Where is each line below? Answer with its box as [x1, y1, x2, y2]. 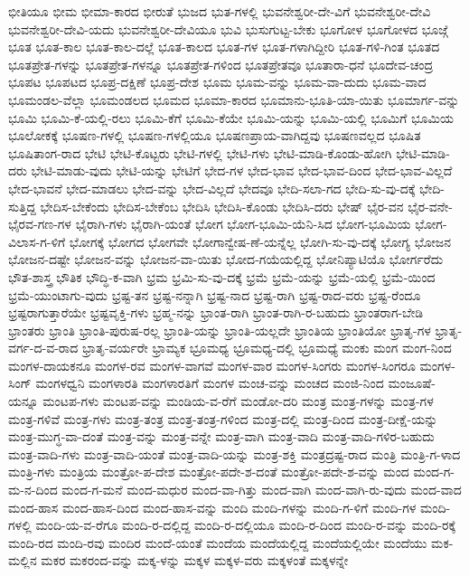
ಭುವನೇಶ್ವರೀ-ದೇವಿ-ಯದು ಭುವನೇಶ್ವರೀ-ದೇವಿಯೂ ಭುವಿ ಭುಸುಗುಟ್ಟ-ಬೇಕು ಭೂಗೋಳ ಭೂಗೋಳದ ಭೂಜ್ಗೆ [8, 19, 448, 38]
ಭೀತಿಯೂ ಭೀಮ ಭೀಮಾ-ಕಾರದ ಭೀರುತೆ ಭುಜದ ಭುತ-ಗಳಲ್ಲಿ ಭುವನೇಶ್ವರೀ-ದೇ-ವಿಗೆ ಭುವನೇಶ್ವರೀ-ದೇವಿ [8, 2, 431, 20]
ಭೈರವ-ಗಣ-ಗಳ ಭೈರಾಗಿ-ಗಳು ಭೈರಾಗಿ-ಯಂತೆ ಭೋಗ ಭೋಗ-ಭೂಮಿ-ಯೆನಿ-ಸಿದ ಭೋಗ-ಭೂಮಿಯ [8, 214, 411, 233]
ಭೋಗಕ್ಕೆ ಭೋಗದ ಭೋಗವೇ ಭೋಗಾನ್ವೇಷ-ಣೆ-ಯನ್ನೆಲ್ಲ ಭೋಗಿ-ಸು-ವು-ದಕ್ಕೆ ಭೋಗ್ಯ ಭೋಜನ [69, 231, 451, 250]
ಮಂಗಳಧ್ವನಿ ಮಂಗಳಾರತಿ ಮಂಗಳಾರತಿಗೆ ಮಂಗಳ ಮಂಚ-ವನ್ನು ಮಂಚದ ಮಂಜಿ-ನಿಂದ [35, 373, 384, 392]
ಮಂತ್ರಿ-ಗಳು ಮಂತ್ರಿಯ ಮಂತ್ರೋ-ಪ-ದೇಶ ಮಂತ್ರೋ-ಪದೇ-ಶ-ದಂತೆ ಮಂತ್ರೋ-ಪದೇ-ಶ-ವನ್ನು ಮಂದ [8, 462, 409, 481]
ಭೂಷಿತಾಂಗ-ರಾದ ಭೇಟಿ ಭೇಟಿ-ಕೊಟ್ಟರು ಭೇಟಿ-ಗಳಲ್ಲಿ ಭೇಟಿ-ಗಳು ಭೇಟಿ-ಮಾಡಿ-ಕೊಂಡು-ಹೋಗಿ [8, 143, 392, 162]
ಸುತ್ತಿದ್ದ [8, 196, 36, 215]
